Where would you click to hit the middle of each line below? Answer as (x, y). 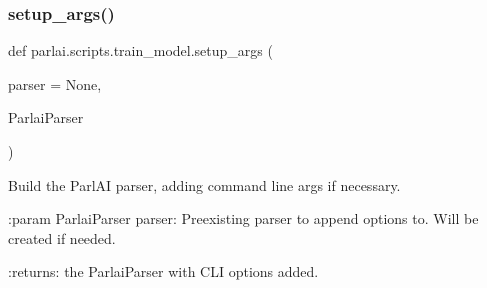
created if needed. (62, 237)
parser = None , (55, 83)
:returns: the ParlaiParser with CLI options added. (163, 271)
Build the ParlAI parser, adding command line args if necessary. (204, 184)
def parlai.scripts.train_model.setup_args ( (140, 50)
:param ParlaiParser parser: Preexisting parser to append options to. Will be (243, 218)
